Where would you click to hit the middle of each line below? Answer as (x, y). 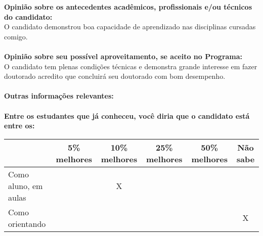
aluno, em (26, 185)
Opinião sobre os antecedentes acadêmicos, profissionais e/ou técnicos (128, 7)
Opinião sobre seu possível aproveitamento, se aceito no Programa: (123, 56)
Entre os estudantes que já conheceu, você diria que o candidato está (127, 115)
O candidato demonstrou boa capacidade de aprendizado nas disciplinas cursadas (130, 27)
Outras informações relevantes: (59, 96)
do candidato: (28, 16)
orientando (27, 223)
